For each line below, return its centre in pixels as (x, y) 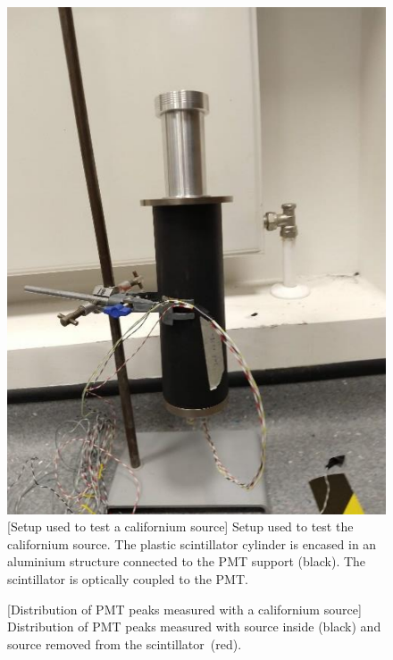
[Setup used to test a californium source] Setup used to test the (180, 526)
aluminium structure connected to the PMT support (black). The (187, 561)
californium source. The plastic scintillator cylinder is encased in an (192, 543)
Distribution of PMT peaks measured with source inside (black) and (194, 627)
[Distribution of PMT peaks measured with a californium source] (184, 609)
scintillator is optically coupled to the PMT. (128, 578)
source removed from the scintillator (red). (125, 643)
